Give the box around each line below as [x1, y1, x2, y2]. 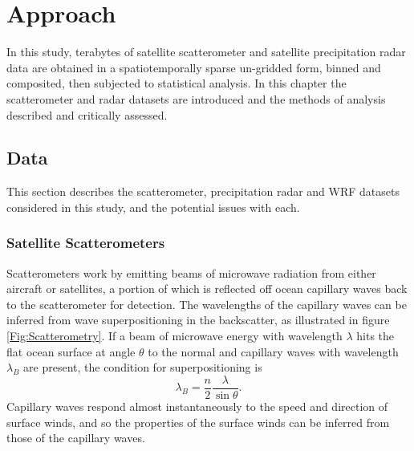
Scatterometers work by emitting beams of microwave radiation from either [6, 264, 376, 281]
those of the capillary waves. [6, 429, 145, 446]
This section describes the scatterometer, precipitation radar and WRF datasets [6, 183, 400, 200]
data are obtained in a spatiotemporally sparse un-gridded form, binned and [6, 59, 381, 75]
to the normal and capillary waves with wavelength [148, 343, 399, 360]
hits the [356, 327, 395, 344]
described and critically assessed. [6, 106, 168, 123]
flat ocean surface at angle [6, 343, 136, 360]
